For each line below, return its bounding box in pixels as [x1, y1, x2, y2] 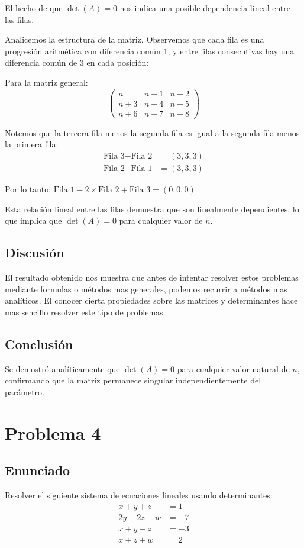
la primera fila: [5, 138, 59, 150]
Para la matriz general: [5, 76, 88, 88]
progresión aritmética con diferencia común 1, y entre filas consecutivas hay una [5, 44, 295, 57]
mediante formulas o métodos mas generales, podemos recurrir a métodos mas [5, 282, 287, 295]
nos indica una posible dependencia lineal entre [119, 2, 290, 14]
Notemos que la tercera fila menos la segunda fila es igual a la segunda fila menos [5, 126, 300, 138]
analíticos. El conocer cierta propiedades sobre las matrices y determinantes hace [5, 294, 298, 307]
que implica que [5, 214, 62, 227]
